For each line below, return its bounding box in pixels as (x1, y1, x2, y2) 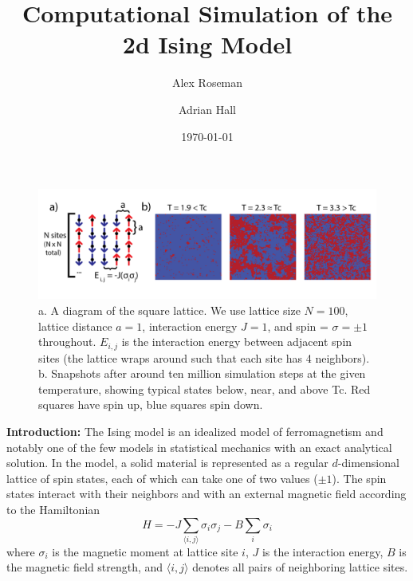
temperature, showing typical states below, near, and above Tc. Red (38, 380, 371, 397)
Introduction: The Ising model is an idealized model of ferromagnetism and (6, 423, 383, 439)
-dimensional (337, 454, 399, 471)
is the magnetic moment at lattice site (52, 543, 238, 559)
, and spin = (267, 317, 328, 334)
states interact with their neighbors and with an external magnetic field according (6, 485, 407, 502)
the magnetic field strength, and (6, 559, 163, 575)
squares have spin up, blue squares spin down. (38, 396, 263, 413)
